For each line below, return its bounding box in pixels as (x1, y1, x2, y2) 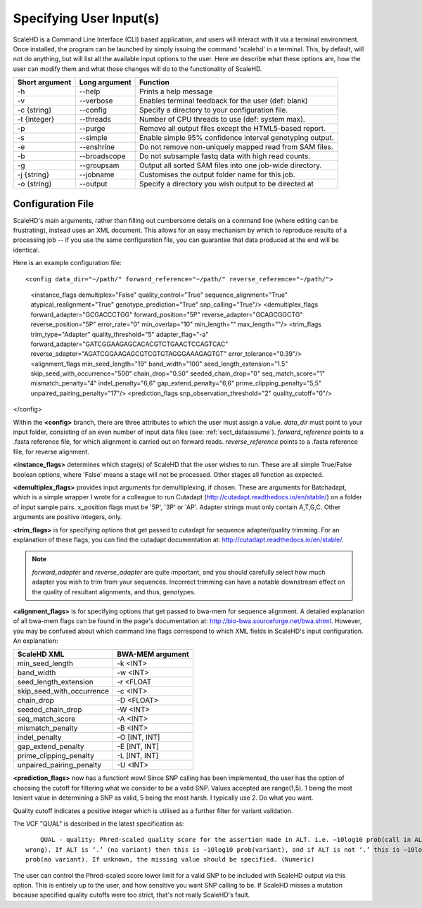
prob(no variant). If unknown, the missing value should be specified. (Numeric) (25, 855, 315, 864)
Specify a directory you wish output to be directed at (139, 179, 314, 189)
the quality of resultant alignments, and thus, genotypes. (32, 587, 196, 596)
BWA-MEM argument (117, 649, 189, 659)
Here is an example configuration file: (13, 259, 122, 267)
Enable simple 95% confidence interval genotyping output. (139, 133, 334, 143)
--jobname (79, 170, 115, 179)
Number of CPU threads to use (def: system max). (139, 115, 305, 124)
